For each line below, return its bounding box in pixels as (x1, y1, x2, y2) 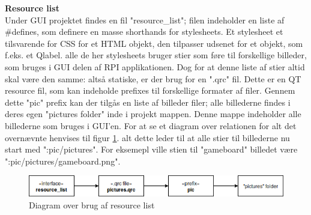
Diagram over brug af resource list (29, 198, 155, 211)
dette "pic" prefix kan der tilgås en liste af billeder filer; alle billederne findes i (5, 95, 291, 108)
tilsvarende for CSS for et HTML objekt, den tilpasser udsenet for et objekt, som (5, 37, 303, 49)
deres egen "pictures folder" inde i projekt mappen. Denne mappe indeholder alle (5, 107, 301, 120)
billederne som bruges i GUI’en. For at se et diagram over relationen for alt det (5, 119, 297, 132)
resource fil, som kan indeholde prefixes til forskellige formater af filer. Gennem (5, 84, 295, 97)
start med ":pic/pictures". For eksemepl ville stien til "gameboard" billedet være (5, 143, 298, 156)
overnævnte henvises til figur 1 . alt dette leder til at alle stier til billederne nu (5, 131, 290, 144)
